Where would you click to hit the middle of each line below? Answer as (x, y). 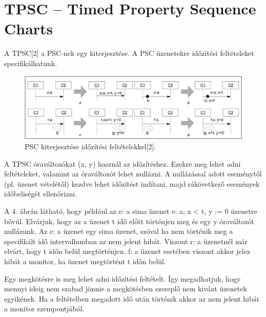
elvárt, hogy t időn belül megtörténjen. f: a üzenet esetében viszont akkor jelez (127, 251)
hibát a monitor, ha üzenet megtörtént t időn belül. (85, 261)
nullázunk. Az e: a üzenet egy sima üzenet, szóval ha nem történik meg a (119, 231)
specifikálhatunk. (31, 63)
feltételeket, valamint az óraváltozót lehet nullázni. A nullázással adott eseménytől (133, 174)
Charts (29, 28)
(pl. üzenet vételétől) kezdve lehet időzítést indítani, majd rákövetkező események (132, 183)
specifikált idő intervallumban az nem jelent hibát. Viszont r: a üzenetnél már (126, 241)
